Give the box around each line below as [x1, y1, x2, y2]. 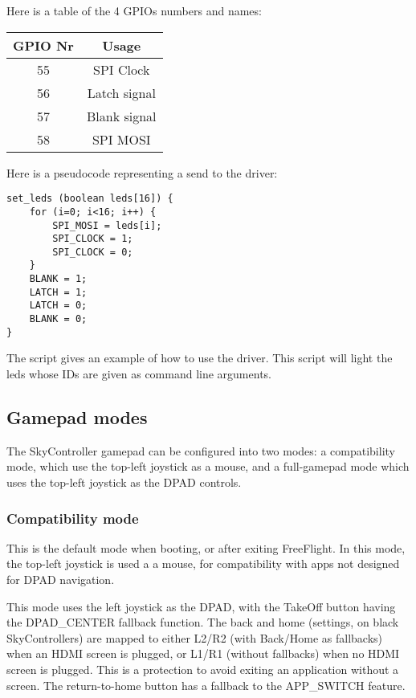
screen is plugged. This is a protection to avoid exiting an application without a [6, 660, 399, 677]
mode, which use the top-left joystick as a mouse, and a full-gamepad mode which [6, 458, 410, 475]
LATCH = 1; [29, 286, 88, 298]
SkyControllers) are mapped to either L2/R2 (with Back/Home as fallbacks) [6, 629, 383, 646]
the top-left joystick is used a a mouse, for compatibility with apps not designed [6, 555, 400, 572]
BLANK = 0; [29, 313, 88, 325]
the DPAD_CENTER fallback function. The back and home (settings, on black [6, 614, 399, 631]
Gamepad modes [6, 404, 148, 429]
